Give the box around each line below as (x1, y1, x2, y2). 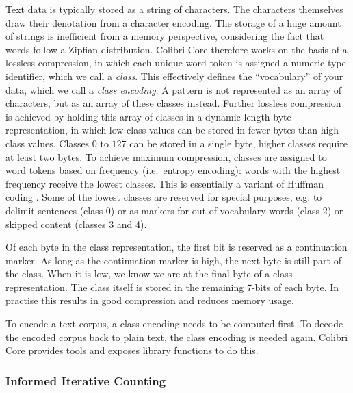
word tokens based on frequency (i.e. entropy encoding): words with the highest (5, 163, 341, 177)
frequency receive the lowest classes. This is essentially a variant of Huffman (5, 176, 324, 190)
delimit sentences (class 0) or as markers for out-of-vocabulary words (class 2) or (5, 203, 343, 217)
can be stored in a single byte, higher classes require (129, 136, 348, 150)
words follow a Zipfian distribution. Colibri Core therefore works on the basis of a (5, 42, 348, 56)
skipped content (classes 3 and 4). (5, 216, 147, 231)
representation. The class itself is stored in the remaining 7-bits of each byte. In (5, 279, 339, 294)
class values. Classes (5, 136, 90, 150)
